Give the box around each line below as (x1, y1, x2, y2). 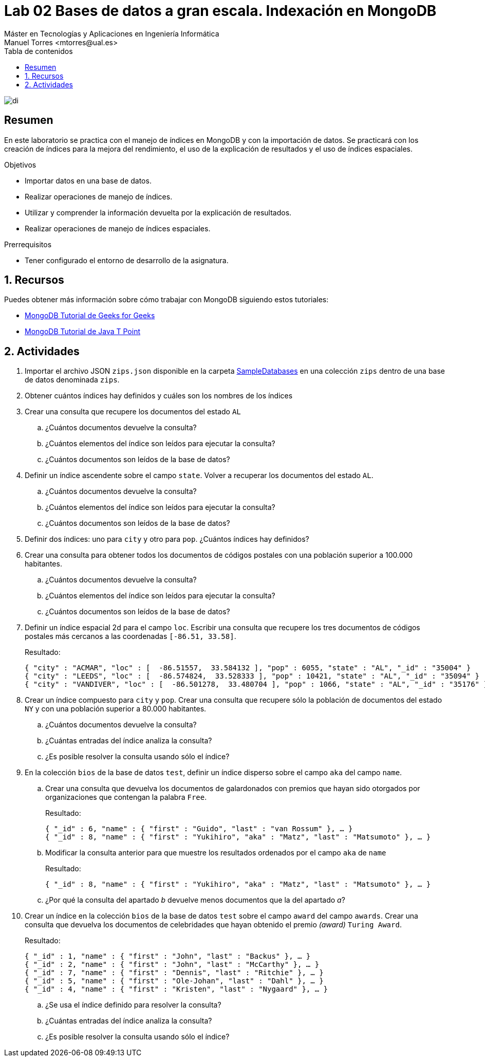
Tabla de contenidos (4, 46, 73, 56)
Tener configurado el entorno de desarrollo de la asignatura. (25, 255, 229, 265)
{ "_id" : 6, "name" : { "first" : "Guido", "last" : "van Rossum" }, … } (45, 825, 353, 833)
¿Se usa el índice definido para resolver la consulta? (45, 1000, 221, 1010)
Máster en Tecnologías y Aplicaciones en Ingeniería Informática (4, 29, 219, 38)
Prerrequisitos (4, 240, 52, 249)
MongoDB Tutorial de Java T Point (25, 327, 140, 336)
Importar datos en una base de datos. (25, 176, 152, 185)
